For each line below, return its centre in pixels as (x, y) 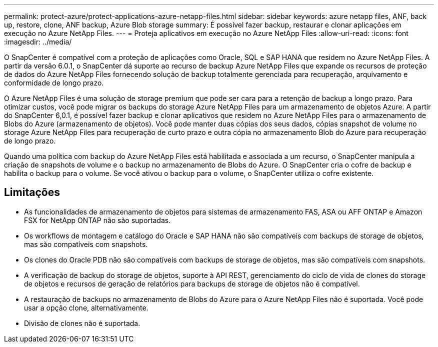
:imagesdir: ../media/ (38, 42)
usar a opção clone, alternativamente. (86, 307)
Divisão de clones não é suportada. (82, 323)
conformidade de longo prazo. (54, 83)
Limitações (32, 192)
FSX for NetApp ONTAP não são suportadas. (97, 220)
